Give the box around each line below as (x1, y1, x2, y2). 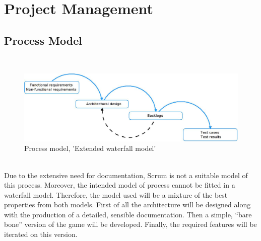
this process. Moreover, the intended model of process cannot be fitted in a (4, 180, 235, 190)
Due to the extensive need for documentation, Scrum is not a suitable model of (4, 170, 248, 180)
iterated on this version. (4, 229, 78, 239)
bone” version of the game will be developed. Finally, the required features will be (4, 219, 257, 229)
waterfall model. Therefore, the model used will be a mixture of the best (4, 189, 228, 200)
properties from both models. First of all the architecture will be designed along (4, 199, 251, 210)
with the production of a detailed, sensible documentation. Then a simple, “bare (4, 209, 252, 219)
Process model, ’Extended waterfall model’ (24, 143, 156, 153)
